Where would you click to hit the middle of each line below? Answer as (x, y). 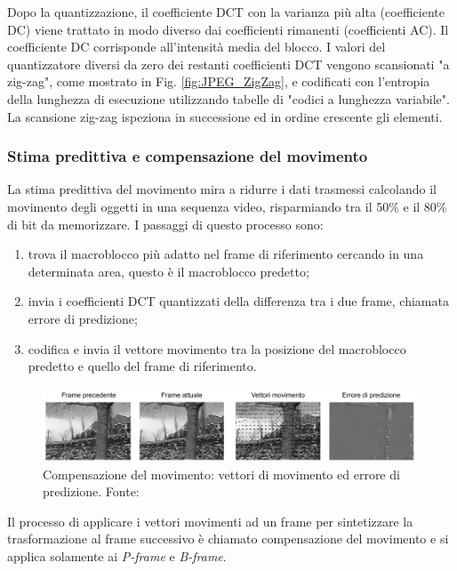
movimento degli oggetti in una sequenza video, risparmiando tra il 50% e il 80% (227, 206)
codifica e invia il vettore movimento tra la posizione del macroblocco (217, 348)
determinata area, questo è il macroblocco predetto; (168, 271)
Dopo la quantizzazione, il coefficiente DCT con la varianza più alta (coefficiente (226, 12)
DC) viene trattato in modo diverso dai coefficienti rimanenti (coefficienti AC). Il (228, 29)
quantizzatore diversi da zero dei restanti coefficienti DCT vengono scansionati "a (228, 64)
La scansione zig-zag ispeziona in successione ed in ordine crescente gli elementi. (225, 116)
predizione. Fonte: (91, 491)
